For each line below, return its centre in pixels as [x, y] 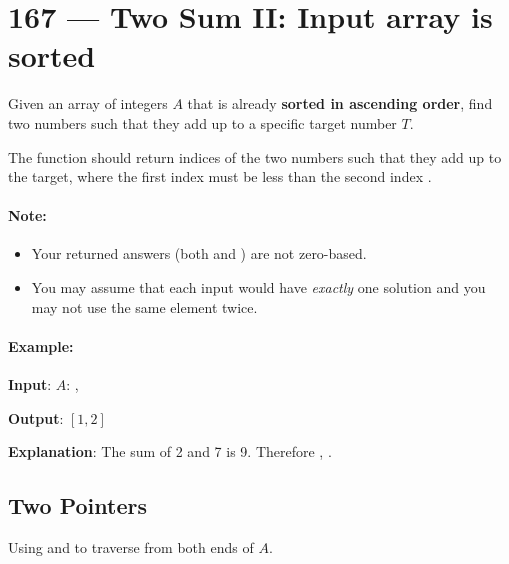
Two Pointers [77, 505]
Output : [36, 417]
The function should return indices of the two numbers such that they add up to [255, 156]
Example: [41, 345]
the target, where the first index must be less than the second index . [220, 176]
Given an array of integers [88, 103]
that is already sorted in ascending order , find [340, 103]
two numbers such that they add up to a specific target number [202, 122]
